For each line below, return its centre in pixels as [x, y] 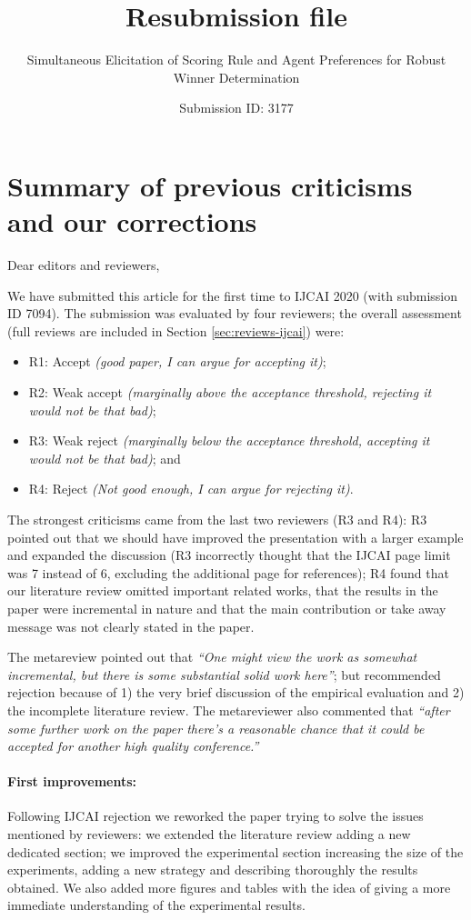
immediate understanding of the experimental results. [156, 905]
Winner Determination [236, 77]
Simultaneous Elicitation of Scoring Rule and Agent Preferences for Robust [236, 60]
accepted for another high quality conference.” [133, 746]
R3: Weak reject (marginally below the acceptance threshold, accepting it [229, 440]
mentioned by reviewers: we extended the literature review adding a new [209, 834]
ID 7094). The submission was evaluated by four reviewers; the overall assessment [235, 313]
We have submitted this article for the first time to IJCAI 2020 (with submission [233, 295]
